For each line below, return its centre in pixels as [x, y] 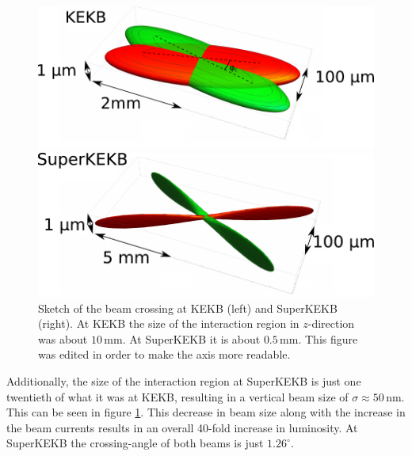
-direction [331, 323]
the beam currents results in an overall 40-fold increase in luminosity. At [182, 427]
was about [63, 338]
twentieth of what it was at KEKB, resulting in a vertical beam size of [177, 396]
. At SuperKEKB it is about [191, 338]
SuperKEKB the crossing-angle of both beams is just [135, 443]
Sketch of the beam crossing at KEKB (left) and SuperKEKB [188, 308]
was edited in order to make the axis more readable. [164, 354]
